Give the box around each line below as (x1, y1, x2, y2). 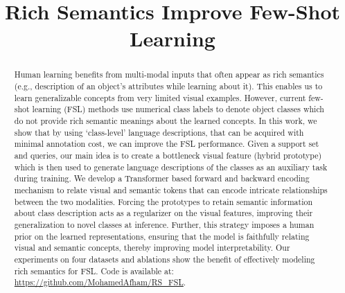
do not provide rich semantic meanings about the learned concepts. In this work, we (14, 114, 317, 126)
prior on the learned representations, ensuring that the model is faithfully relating (14, 230, 310, 242)
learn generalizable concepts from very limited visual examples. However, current (14, 91, 306, 103)
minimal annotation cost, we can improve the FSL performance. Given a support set (14, 138, 319, 150)
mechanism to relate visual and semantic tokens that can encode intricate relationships (14, 184, 328, 195)
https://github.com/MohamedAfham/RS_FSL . (14, 276, 186, 288)
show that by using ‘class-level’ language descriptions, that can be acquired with (14, 126, 304, 138)
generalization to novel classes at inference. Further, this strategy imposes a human (14, 218, 315, 230)
